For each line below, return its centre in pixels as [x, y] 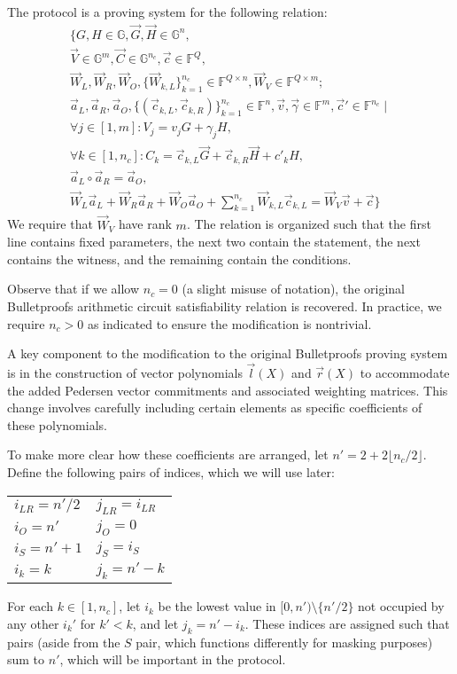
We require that [50, 224]
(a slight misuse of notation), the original [293, 289]
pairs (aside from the [64, 642]
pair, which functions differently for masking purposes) [284, 642]
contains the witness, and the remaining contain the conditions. [179, 259]
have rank [145, 224]
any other [33, 623]
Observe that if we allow [74, 289]
